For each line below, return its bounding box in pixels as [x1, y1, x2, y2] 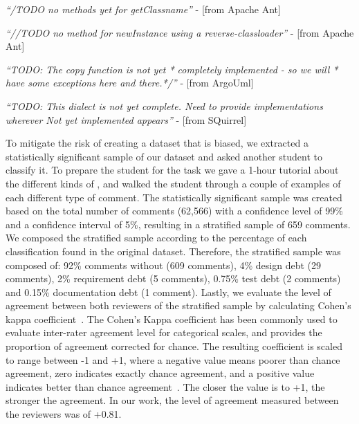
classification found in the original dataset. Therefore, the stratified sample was [6, 243, 341, 258]
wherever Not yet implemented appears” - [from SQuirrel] [6, 112, 247, 127]
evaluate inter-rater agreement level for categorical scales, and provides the [6, 325, 322, 340]
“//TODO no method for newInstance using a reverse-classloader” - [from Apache [6, 25, 354, 39]
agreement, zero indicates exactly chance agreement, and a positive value [6, 366, 315, 380]
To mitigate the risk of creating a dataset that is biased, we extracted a [6, 136, 309, 150]
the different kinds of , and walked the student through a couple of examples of [6, 176, 341, 190]
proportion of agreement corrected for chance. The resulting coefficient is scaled [6, 339, 342, 353]
